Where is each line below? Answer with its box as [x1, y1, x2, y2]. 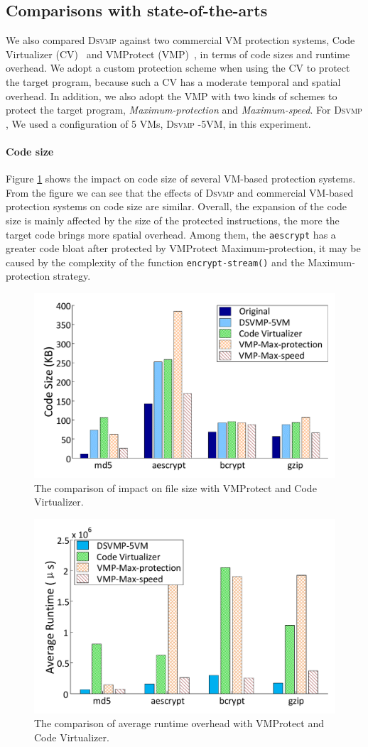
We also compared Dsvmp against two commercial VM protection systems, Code [6, 33, 355, 48]
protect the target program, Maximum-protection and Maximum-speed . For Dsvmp [6, 102, 362, 117]
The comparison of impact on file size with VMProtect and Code [34, 480, 317, 495]
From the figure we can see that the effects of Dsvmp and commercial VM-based [6, 185, 354, 200]
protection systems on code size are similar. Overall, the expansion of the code [6, 199, 347, 214]
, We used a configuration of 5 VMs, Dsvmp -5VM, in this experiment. [6, 116, 311, 131]
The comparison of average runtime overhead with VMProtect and [34, 716, 325, 731]
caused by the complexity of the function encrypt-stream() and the [6, 254, 305, 269]
